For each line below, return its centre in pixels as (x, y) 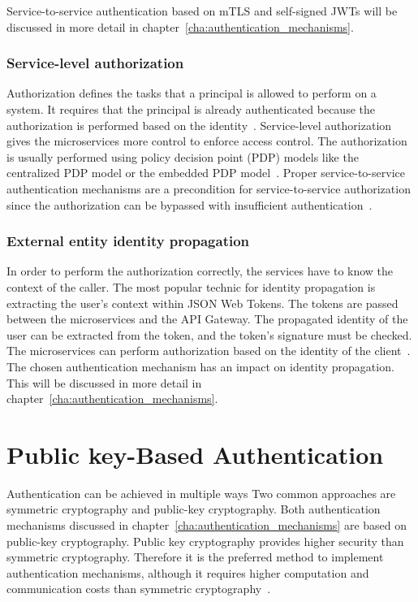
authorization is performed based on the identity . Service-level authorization (199, 125)
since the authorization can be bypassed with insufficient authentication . (190, 204)
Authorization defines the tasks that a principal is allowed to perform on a (192, 93)
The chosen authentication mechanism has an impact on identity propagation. (200, 366)
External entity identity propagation (128, 241)
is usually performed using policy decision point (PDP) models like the (183, 156)
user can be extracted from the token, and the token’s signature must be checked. (209, 334)
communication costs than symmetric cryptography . (139, 589)
